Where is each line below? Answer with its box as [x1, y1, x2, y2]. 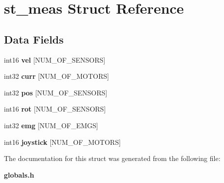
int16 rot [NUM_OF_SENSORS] [4, 104, 106, 114]
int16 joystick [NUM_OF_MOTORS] [4, 137, 121, 147]
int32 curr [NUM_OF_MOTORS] [4, 71, 109, 81]
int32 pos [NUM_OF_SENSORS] [4, 87, 108, 97]
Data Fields [4, 31, 64, 46]
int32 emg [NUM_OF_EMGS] [4, 120, 98, 130]
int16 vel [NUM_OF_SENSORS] [4, 54, 106, 65]
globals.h [4, 169, 34, 180]
